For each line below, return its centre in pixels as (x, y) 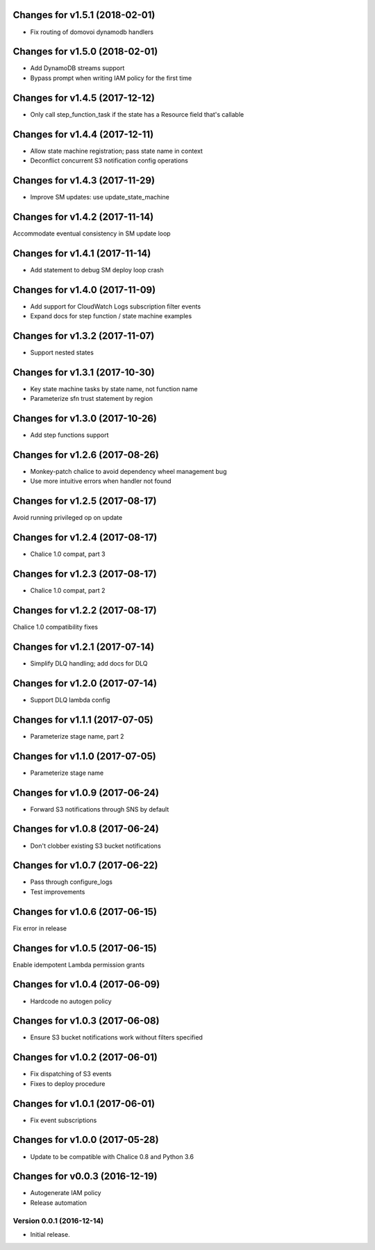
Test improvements (58, 891)
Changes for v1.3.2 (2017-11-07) (84, 336)
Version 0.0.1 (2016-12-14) (58, 1221)
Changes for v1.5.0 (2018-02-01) (85, 52)
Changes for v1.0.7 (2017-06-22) (85, 865)
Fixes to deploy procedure (68, 1083)
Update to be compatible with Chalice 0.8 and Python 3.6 (112, 1156)
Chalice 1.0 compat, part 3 (68, 554)
